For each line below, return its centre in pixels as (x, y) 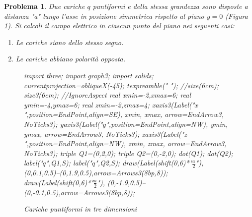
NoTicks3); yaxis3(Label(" (63, 124)
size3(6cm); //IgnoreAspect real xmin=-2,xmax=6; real (108, 95)
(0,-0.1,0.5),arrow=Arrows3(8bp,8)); (79, 192)
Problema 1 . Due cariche (44, 6)
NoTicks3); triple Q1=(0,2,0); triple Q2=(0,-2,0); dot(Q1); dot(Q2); (128, 153)
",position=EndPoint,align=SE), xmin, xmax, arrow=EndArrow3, (124, 114)
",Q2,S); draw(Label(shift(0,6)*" (144, 163)
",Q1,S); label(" (69, 163)
